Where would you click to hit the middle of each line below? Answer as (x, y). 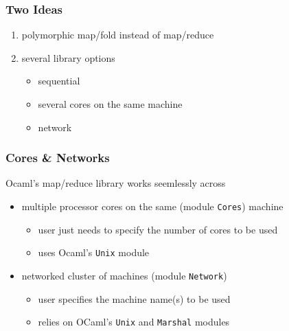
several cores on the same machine (110, 104)
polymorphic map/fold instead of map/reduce (118, 35)
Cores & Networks (58, 158)
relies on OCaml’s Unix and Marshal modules (134, 322)
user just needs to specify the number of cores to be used (158, 229)
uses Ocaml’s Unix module (94, 252)
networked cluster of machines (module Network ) (124, 275)
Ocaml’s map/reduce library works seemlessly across (116, 183)
